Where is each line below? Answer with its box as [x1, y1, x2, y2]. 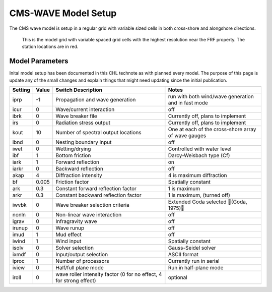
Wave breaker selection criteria [55, 202, 129, 209]
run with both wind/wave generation [168, 93, 254, 100]
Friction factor [55, 179, 89, 186]
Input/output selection [55, 251, 108, 258]
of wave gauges [168, 132, 207, 139]
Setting [12, 86, 30, 93]
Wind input [55, 238, 82, 245]
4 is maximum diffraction [168, 172, 227, 179]
